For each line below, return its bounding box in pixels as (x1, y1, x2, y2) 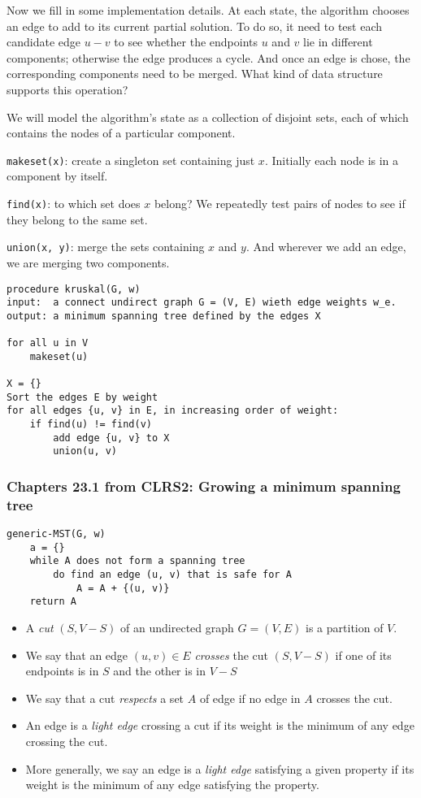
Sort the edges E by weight (7, 391, 158, 403)
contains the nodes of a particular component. (7, 124, 236, 141)
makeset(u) (29, 350, 89, 362)
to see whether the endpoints (114, 33, 258, 50)
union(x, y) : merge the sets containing (7, 238, 205, 255)
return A (29, 596, 76, 608)
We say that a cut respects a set (25, 689, 184, 706)
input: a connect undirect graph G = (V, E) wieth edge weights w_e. (7, 297, 397, 309)
